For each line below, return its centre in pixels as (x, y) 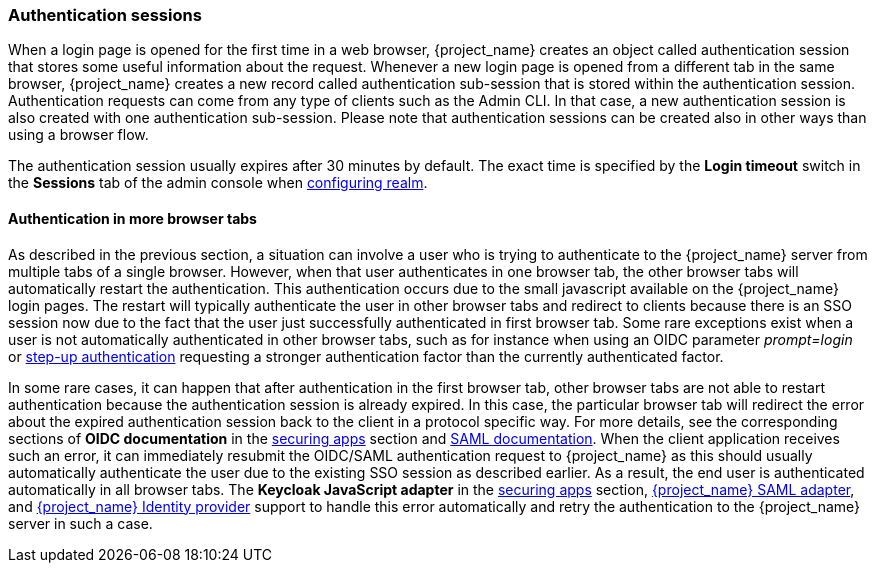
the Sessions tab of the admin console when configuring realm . (218, 183)
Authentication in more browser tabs (132, 218)
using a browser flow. (78, 135)
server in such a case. (80, 523)
